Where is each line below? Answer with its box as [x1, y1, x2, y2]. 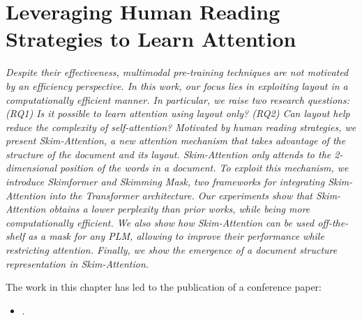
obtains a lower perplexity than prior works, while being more [49, 201, 310, 216]
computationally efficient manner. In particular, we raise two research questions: [6, 92, 349, 107]
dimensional [6, 160, 56, 175]
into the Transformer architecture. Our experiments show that [49, 188, 313, 202]
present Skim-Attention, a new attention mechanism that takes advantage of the [6, 133, 346, 148]
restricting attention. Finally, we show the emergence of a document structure [6, 243, 338, 257]
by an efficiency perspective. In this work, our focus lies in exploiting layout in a [6, 78, 348, 93]
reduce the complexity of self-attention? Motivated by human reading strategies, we [6, 119, 356, 134]
